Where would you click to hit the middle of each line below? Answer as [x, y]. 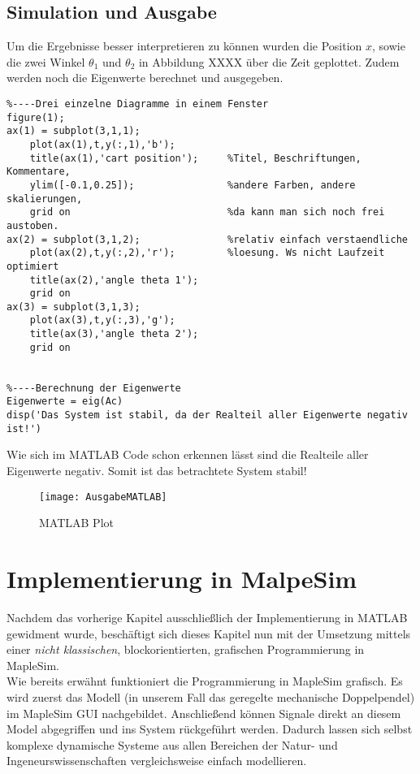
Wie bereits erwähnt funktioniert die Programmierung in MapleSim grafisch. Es [205, 681]
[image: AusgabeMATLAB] [103, 497]
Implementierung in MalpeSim [182, 579]
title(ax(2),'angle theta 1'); [114, 280]
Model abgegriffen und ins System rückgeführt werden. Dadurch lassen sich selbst [210, 729]
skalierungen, [45, 199]
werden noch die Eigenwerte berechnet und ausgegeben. [145, 78]
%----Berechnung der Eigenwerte [94, 388]
